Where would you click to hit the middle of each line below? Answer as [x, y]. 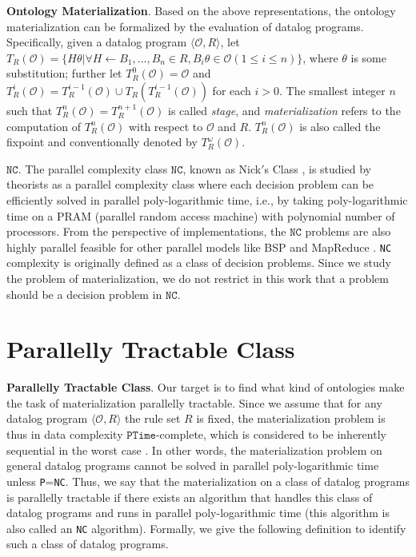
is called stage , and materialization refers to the [284, 110]
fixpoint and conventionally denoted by [102, 142]
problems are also [348, 231]
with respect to [166, 126]
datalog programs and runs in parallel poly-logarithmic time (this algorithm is [198, 513]
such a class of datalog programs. [88, 544]
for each [232, 90]
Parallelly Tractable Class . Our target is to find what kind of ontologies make [206, 387]
